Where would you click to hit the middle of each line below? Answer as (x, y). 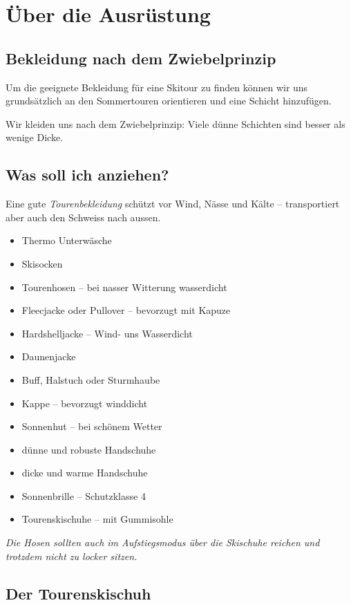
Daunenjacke (49, 356)
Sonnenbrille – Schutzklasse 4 (84, 495)
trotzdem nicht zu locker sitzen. (72, 556)
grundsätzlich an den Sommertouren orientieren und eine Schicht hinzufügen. (169, 101)
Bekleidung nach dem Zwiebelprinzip (141, 58)
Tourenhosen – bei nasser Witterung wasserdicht (124, 287)
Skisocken (42, 263)
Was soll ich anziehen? (87, 175)
